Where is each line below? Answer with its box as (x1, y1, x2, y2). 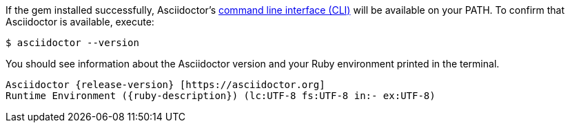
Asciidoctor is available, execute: (6, 16, 154, 28)
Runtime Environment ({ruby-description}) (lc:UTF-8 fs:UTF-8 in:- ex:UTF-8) (6, 90, 436, 101)
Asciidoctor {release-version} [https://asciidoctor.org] (6, 79, 325, 90)
